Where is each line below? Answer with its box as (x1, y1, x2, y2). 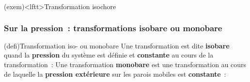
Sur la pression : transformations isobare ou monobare (4, 22, 222, 34)
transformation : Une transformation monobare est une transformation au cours (4, 59, 247, 69)
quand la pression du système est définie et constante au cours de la (4, 50, 214, 60)
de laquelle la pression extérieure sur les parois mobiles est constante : (4, 69, 226, 79)
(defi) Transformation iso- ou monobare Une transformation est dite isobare (4, 40, 230, 50)
